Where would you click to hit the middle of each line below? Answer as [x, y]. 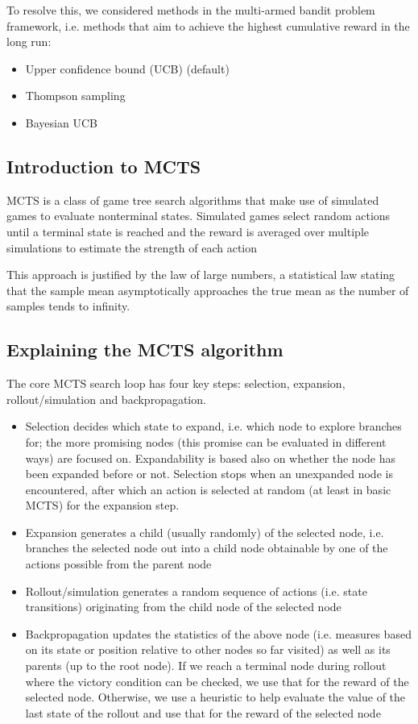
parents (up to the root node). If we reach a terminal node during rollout [206, 666]
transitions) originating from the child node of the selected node [183, 607]
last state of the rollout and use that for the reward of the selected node [203, 712]
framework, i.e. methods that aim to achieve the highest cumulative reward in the [208, 25]
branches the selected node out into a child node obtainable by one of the [207, 548]
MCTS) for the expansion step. [102, 505]
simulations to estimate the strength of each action [132, 247]
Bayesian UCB [61, 122]
